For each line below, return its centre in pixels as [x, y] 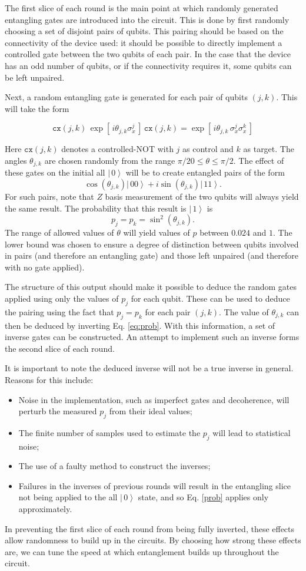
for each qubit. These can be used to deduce [210, 298]
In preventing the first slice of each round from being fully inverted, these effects [150, 528]
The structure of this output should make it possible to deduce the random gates [151, 287]
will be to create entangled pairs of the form [205, 172]
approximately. [45, 509]
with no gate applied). [45, 267]
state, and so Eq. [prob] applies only [203, 497]
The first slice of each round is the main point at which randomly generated [142, 8]
